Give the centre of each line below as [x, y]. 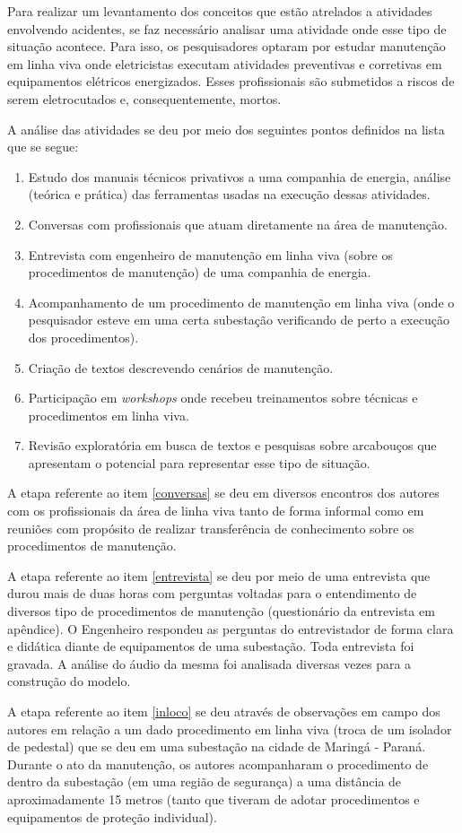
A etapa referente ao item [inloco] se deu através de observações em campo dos [224, 711]
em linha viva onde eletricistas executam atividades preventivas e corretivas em [225, 63]
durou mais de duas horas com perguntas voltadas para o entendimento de [212, 593]
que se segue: [43, 147]
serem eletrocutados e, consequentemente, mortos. [144, 98]
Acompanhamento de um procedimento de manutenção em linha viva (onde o [241, 302]
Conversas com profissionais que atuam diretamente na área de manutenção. [238, 224]
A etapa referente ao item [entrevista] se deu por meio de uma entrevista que [219, 575]
